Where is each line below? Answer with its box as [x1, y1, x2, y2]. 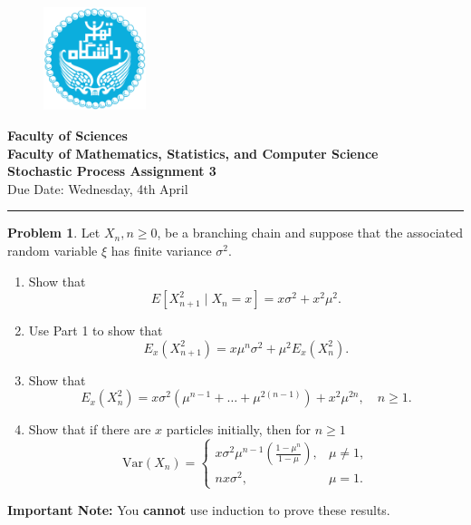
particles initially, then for [166, 420, 312, 439]
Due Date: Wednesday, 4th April [7, 179, 188, 198]
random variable [7, 240, 98, 259]
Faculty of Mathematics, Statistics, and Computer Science [7, 143, 379, 162]
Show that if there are [28, 420, 151, 439]
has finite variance [111, 240, 212, 259]
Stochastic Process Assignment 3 [7, 161, 216, 180]
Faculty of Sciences [7, 125, 128, 144]
